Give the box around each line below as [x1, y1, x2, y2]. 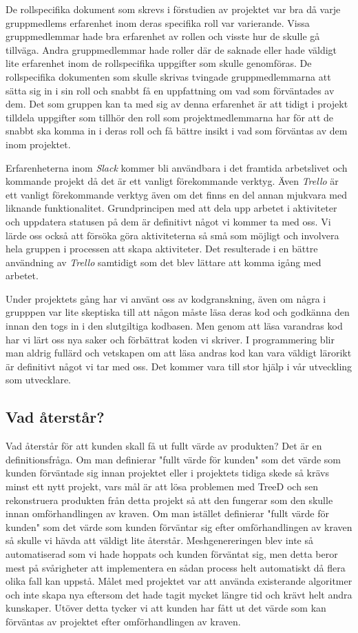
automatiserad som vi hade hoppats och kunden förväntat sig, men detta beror [6, 546, 338, 561]
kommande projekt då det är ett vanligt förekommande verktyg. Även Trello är [6, 174, 339, 188]
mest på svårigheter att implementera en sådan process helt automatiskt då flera [6, 560, 346, 574]
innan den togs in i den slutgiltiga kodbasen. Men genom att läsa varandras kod [6, 319, 343, 333]
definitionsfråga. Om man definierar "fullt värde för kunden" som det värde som [6, 452, 341, 466]
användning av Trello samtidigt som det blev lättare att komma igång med [6, 254, 322, 269]
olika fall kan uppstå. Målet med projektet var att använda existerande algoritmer [6, 574, 352, 588]
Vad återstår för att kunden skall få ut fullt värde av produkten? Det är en [6, 439, 322, 453]
